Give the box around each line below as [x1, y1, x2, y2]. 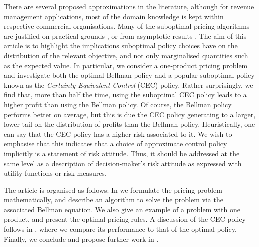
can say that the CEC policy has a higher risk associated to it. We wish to [4, 128, 232, 139]
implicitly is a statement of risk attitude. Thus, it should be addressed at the [4, 148, 240, 158]
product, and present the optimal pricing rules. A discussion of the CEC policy [4, 214, 246, 224]
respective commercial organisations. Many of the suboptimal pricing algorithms [4, 21, 250, 31]
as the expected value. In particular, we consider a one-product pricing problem [4, 60, 248, 70]
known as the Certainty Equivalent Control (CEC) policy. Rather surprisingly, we [4, 79, 253, 90]
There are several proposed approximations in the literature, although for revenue [4, 1, 254, 11]
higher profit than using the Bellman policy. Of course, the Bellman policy [4, 99, 232, 109]
